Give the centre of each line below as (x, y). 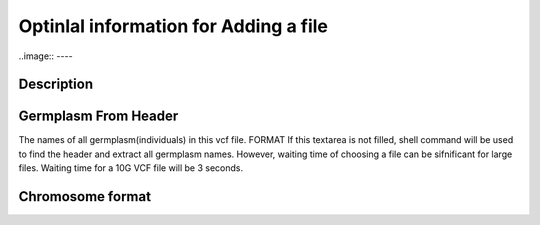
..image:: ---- (46, 56)
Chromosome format (85, 196)
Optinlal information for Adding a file (173, 26)
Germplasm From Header (98, 116)
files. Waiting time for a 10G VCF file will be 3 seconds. (131, 168)
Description (56, 84)
